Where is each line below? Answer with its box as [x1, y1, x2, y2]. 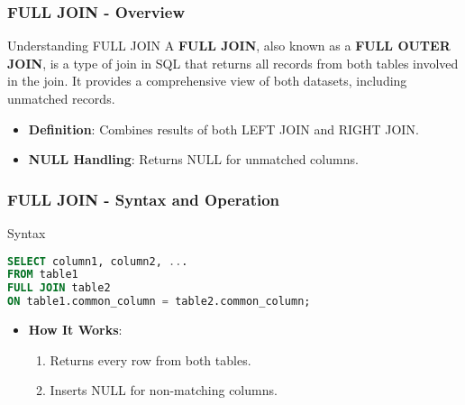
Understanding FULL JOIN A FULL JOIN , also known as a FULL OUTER [7, 36, 451, 55]
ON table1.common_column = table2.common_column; [7, 295, 311, 308]
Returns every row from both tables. [50, 350, 251, 369]
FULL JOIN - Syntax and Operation [7, 188, 280, 210]
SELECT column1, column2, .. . [7, 254, 188, 268]
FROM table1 [7, 268, 78, 281]
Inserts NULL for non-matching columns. [50, 381, 278, 400]
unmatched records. [7, 89, 115, 107]
